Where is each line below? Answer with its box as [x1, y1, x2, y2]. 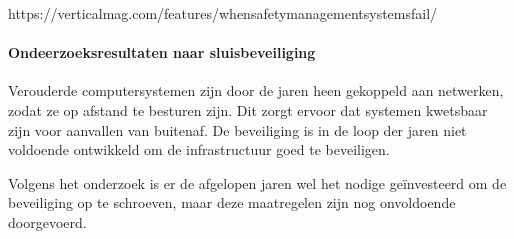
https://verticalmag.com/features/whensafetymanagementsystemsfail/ [8, 3, 438, 23]
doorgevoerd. [8, 211, 87, 232]
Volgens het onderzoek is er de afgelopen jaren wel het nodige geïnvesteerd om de [8, 172, 507, 193]
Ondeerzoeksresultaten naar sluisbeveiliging [8, 42, 316, 63]
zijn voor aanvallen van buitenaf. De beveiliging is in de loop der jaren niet [8, 119, 467, 140]
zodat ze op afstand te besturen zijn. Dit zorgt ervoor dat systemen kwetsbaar [8, 99, 488, 120]
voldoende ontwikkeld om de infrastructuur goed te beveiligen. [8, 139, 390, 160]
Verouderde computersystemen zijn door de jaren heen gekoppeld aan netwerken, [8, 80, 504, 101]
